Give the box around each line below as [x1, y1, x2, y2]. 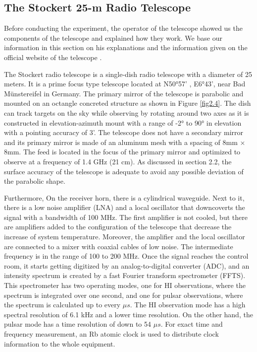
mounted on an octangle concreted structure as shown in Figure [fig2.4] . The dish [4, 98, 251, 108]
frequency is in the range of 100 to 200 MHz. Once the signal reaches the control [4, 251, 249, 261]
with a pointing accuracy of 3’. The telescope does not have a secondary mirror [4, 127, 244, 138]
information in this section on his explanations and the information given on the [4, 42, 248, 53]
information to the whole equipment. [4, 338, 115, 349]
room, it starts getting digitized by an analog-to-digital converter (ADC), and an [4, 260, 250, 271]
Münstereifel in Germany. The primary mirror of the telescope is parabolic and [4, 88, 244, 98]
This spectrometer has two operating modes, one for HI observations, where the [4, 280, 246, 290]
